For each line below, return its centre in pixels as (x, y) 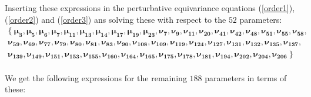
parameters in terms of (246, 77)
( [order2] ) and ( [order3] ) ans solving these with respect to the (116, 19)
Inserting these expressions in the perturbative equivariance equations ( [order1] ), (150, 8)
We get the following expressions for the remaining (96, 77)
